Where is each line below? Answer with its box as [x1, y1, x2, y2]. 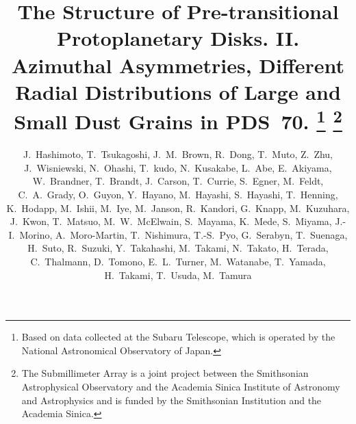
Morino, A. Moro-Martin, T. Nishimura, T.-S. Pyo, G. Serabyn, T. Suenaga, [19, 227, 348, 241]
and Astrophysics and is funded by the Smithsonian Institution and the [21, 393, 322, 407]
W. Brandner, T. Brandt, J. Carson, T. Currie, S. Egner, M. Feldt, [32, 174, 324, 188]
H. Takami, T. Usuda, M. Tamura [104, 267, 252, 282]
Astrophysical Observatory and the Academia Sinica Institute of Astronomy [21, 379, 340, 393]
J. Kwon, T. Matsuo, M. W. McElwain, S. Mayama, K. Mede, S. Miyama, [10, 214, 332, 228]
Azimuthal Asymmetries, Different [11, 51, 345, 79]
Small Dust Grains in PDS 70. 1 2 [14, 104, 342, 135]
